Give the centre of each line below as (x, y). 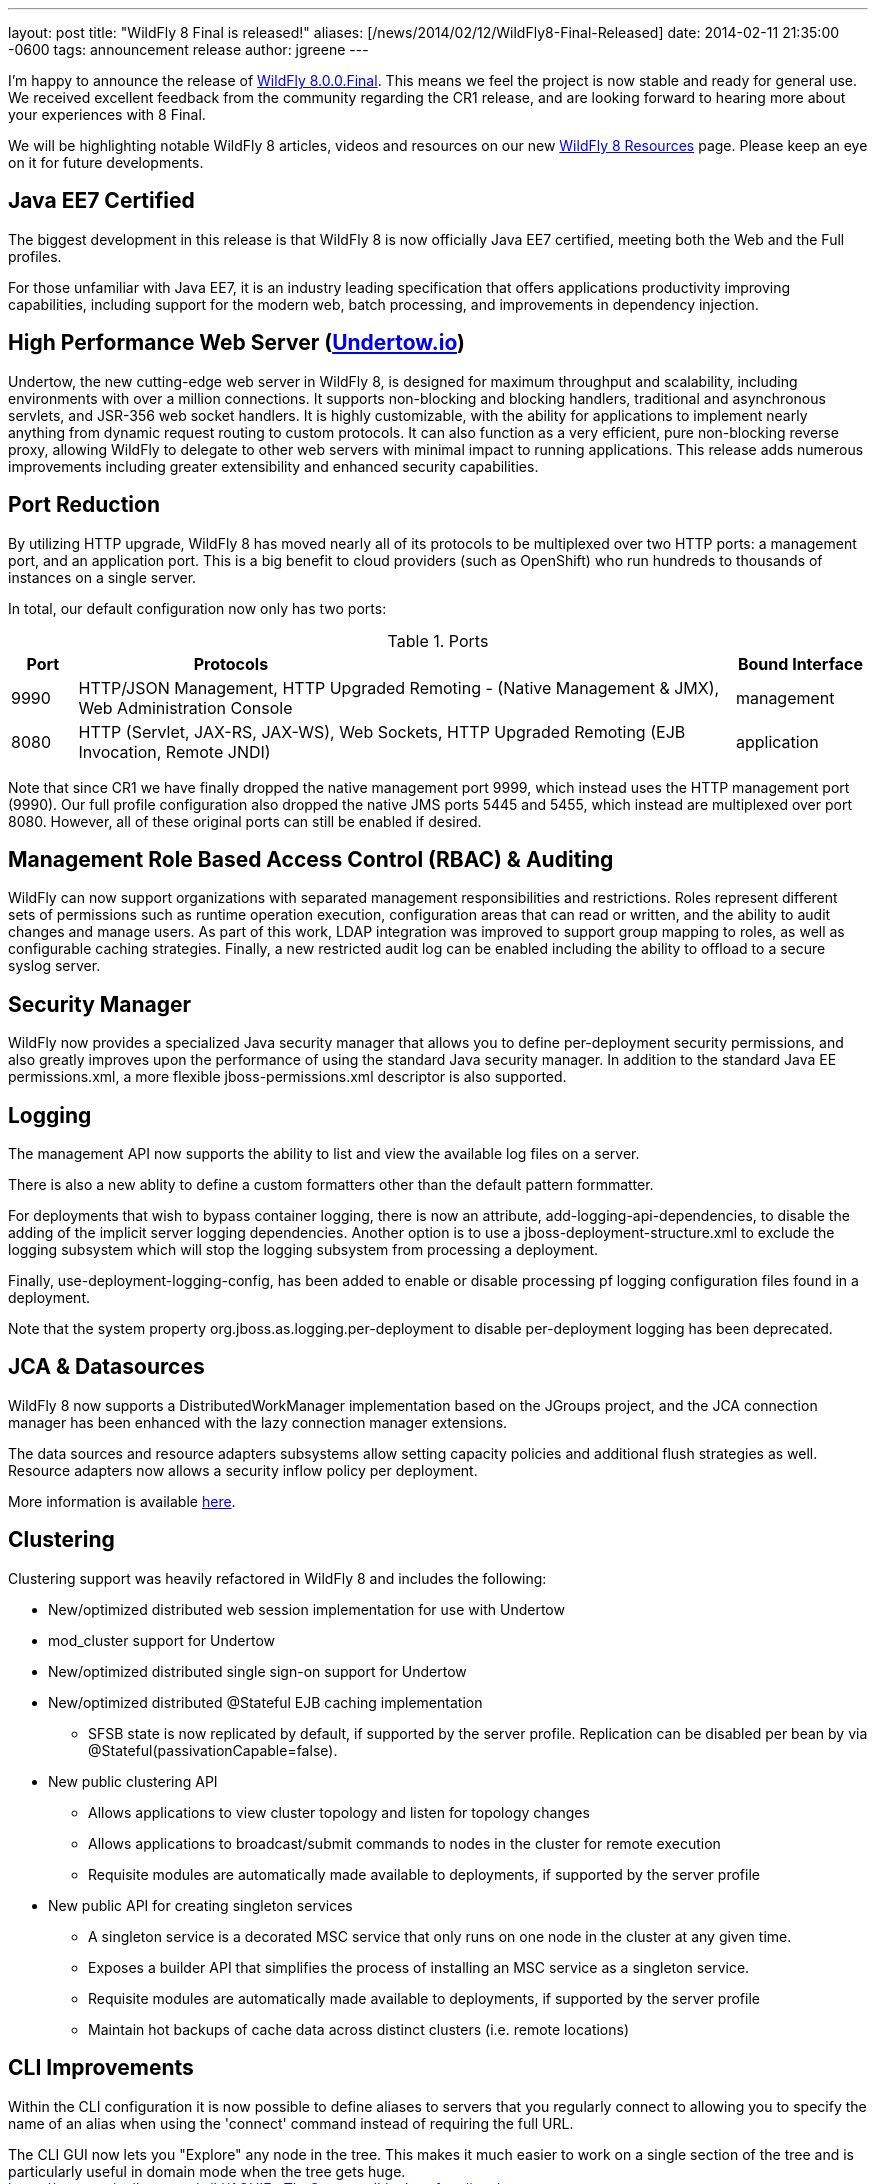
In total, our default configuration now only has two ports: (197, 608)
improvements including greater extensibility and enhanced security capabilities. (273, 466)
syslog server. (54, 966)
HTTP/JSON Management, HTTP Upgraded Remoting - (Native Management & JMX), (399, 687)
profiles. (35, 256)
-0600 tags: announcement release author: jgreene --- (188, 49)
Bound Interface (800, 663)
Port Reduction (84, 505)
